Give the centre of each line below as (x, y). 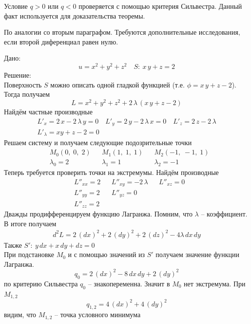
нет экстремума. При (215, 283)
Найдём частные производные (48, 111)
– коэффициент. (224, 213)
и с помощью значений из (106, 254)
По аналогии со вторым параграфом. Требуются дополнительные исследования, (122, 32)
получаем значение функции (197, 254)
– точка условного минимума (98, 314)
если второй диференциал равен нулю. (61, 41)
